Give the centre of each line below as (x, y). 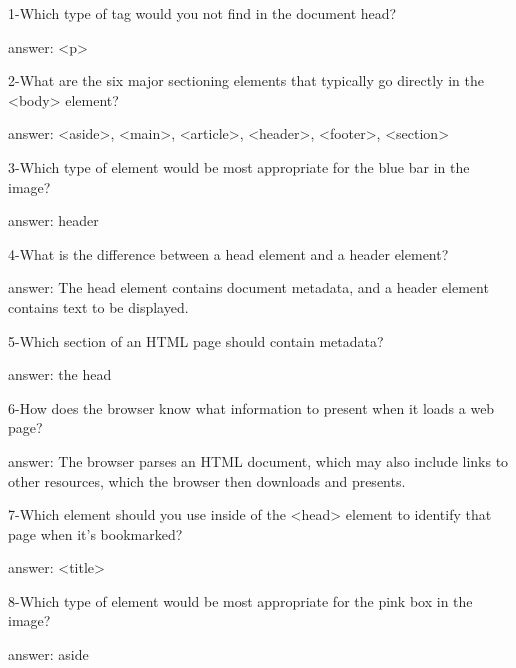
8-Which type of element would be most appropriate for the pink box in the (240, 600)
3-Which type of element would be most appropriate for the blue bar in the (239, 166)
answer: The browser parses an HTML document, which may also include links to (258, 460)
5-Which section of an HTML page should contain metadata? (196, 340)
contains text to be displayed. (98, 306)
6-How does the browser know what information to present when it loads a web (251, 407)
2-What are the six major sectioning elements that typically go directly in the (246, 80)
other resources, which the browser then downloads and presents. (207, 480)
